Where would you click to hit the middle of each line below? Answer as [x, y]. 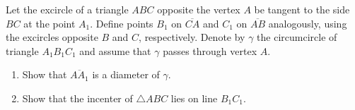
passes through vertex [210, 50]
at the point [50, 23]
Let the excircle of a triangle [67, 9]
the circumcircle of [297, 37]
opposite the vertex [199, 9]
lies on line [194, 98]
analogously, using [308, 23]
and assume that [115, 50]
